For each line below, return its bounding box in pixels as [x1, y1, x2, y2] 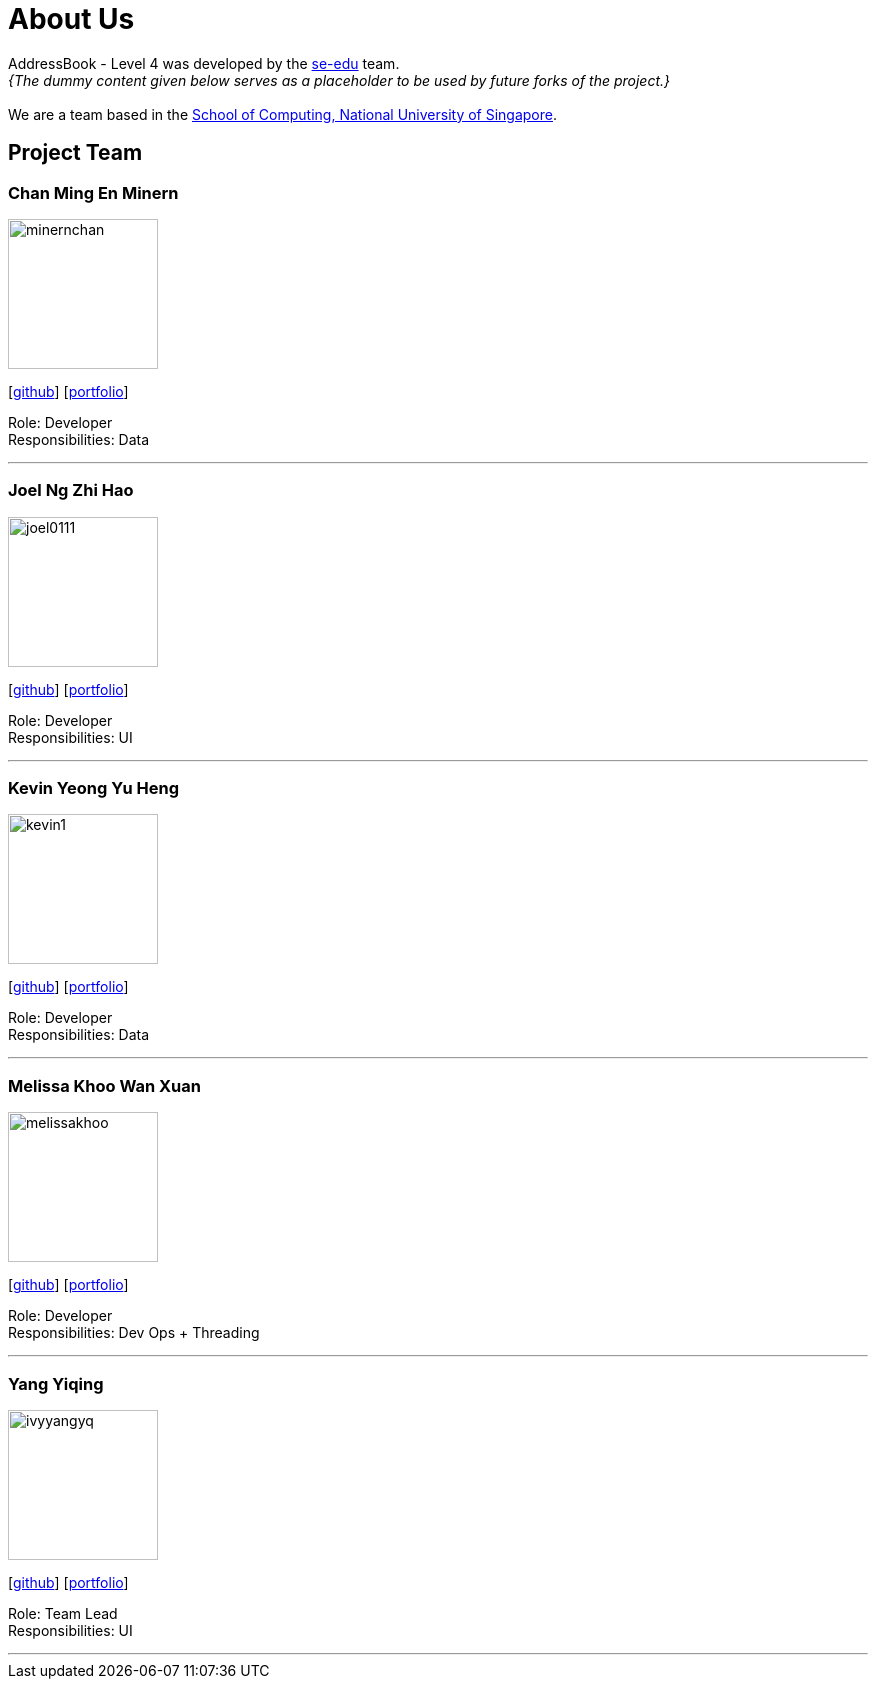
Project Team [8, 140, 143, 166]
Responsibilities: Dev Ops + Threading [8, 1324, 260, 1342]
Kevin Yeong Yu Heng [8, 778, 180, 799]
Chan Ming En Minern [8, 182, 179, 203]
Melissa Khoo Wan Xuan [8, 1075, 201, 1096]
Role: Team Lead [8, 1604, 118, 1622]
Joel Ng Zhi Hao [8, 480, 134, 501]
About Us [8, 2, 135, 36]
